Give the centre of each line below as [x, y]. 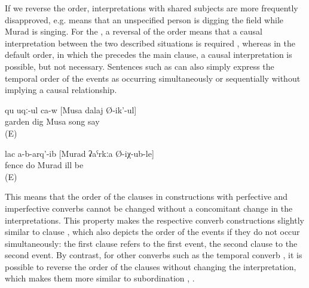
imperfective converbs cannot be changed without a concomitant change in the [149, 208]
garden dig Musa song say [52, 121]
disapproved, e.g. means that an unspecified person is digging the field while [144, 19]
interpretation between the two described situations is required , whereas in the [150, 43]
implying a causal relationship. [61, 90]
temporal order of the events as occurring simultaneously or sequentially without [153, 78]
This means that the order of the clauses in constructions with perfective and [146, 196]
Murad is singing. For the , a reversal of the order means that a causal [134, 31]
